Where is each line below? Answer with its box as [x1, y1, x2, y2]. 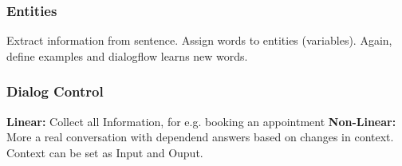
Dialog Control [6, 81, 104, 101]
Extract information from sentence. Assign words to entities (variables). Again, [6, 32, 392, 49]
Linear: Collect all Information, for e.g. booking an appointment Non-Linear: [6, 113, 396, 129]
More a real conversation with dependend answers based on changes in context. [6, 128, 394, 145]
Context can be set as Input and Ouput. [6, 144, 203, 160]
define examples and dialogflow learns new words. [6, 47, 248, 64]
